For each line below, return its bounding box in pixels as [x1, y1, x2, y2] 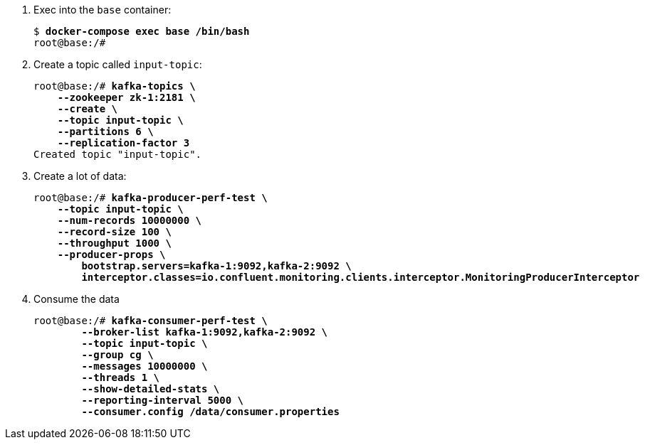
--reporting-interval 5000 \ [81, 395, 244, 406]
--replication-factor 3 [57, 137, 190, 149]
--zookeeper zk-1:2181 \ [57, 92, 196, 103]
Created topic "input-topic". [33, 149, 202, 160]
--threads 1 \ [81, 372, 160, 383]
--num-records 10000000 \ [57, 215, 202, 226]
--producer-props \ [57, 249, 166, 260]
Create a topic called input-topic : [33, 58, 202, 70]
